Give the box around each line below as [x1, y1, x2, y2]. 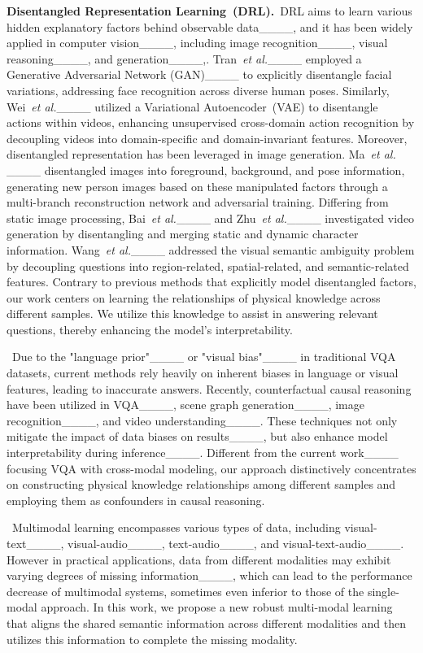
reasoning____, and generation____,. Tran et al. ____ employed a [7, 50, 362, 67]
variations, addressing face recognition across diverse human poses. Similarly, [7, 81, 390, 98]
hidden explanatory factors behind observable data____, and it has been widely [7, 18, 413, 35]
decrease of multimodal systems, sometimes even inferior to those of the [7, 582, 364, 599]
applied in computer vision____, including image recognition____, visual [7, 34, 388, 51]
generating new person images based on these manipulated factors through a [7, 177, 388, 194]
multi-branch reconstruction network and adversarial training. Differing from [7, 194, 389, 211]
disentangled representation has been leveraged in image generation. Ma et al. [7, 146, 396, 163]
